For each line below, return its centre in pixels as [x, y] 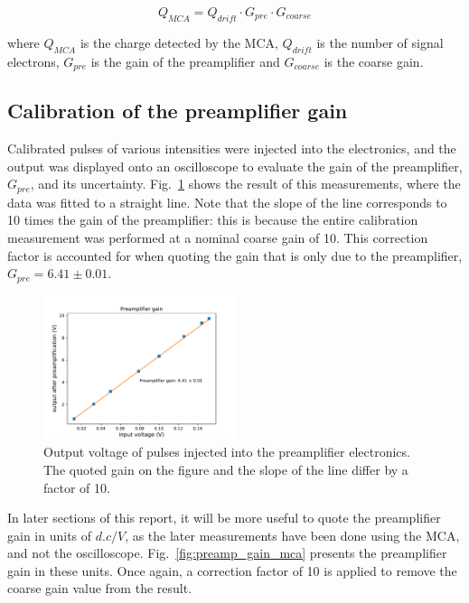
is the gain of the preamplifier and [185, 61]
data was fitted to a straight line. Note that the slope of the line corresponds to [227, 202]
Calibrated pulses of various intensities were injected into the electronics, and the [232, 148]
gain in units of [50, 535]
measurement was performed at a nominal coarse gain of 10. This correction [218, 238]
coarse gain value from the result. [100, 588]
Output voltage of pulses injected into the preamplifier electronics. [227, 452]
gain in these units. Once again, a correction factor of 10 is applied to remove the [232, 570]
